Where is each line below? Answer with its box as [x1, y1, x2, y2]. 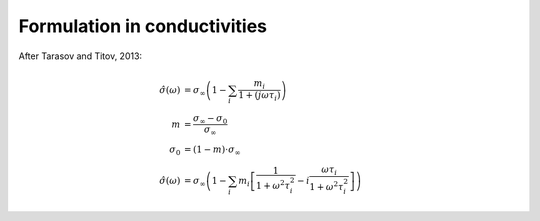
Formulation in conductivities [18, 15, 268, 37]
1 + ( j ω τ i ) [238, 90, 281, 103]
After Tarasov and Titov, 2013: [18, 50, 143, 62]
